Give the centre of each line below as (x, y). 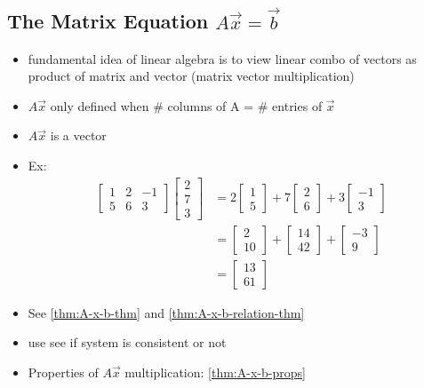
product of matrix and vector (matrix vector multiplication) (191, 76)
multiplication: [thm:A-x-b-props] (215, 372)
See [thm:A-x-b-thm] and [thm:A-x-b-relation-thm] (166, 312)
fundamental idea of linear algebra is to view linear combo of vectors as (222, 58)
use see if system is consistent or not (127, 342)
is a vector (78, 135)
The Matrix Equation (108, 21)
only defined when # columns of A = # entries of (186, 105)
